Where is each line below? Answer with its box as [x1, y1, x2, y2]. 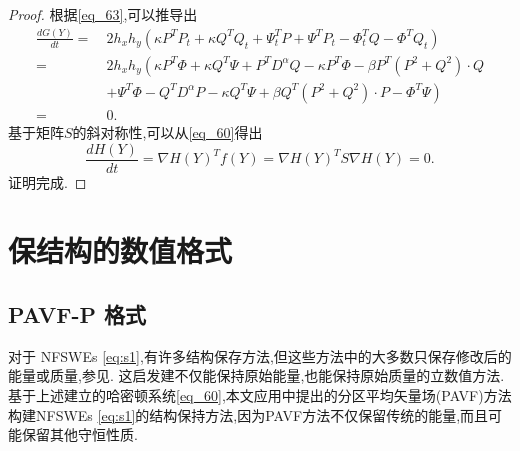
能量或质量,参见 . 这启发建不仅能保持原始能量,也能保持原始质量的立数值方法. [8, 365, 505, 386]
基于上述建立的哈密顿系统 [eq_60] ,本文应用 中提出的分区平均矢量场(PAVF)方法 [8, 385, 512, 406]
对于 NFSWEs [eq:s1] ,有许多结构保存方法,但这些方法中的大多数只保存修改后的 [8, 345, 512, 366]
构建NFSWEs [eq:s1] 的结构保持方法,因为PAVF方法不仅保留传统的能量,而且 [8, 404, 489, 425]
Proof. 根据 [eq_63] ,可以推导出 [8, 4, 198, 24]
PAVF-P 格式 [8, 299, 147, 330]
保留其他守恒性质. [21, 424, 138, 445]
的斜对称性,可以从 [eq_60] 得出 [72, 122, 263, 143]
